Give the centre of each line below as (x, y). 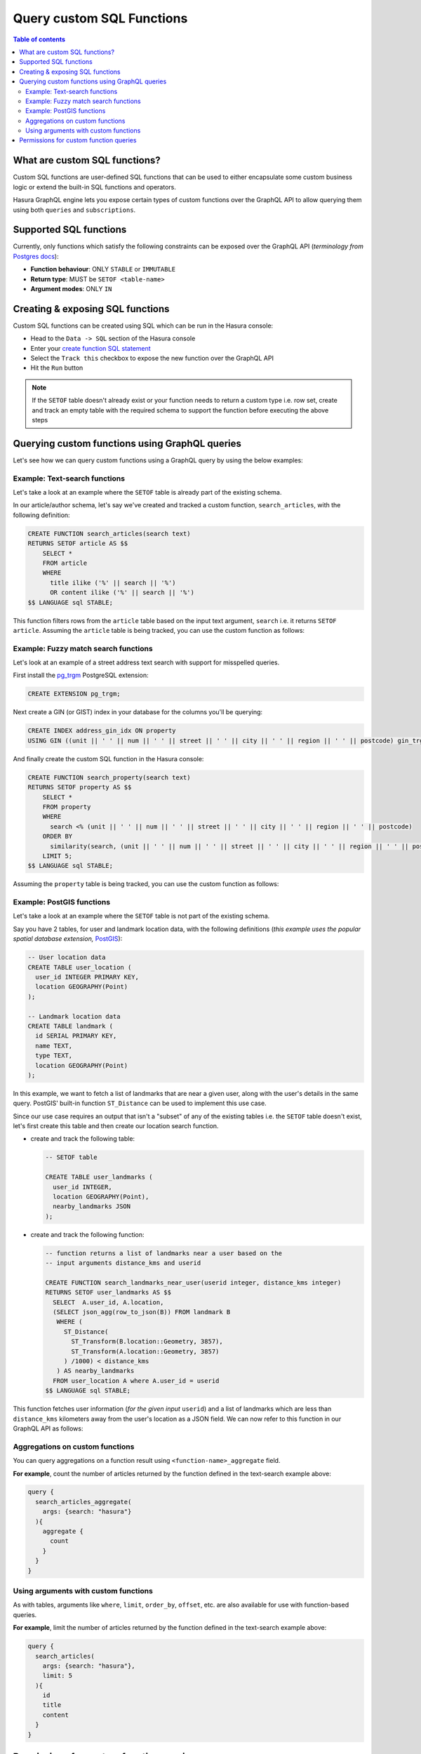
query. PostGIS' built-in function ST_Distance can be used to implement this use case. (140, 1103)
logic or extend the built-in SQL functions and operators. (95, 187)
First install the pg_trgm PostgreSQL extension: (81, 675)
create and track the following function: (87, 1234)
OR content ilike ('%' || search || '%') (122, 593)
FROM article (65, 563)
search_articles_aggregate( (83, 1502)
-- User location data (67, 957)
